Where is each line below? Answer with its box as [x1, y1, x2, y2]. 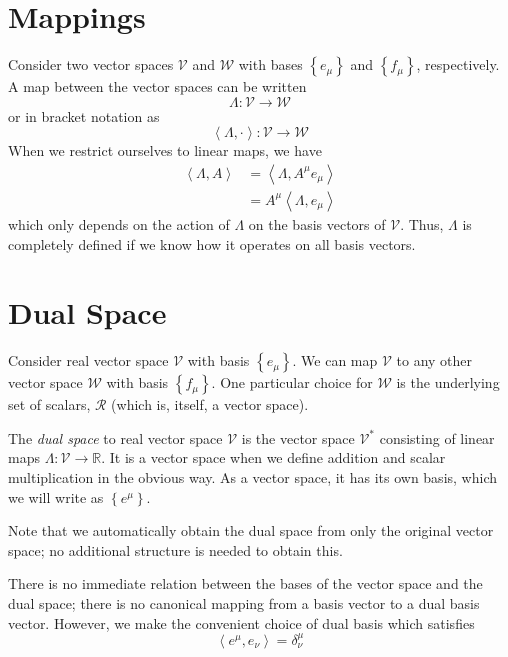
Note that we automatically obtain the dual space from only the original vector [8, 520, 494, 541]
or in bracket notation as [8, 105, 160, 126]
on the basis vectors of [248, 213, 386, 234]
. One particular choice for [211, 372, 373, 393]
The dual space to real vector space [8, 427, 223, 448]
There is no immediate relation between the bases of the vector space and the [8, 573, 483, 594]
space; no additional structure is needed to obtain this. [8, 539, 343, 560]
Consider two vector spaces [8, 54, 174, 75]
